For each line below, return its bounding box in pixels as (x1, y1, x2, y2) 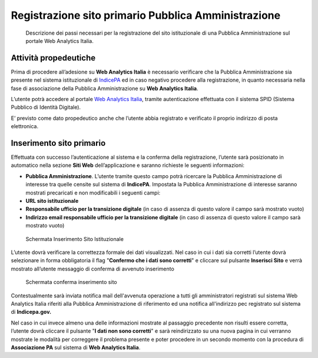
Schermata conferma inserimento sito (25, 279, 117, 286)
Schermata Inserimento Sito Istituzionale (25, 235, 124, 242)
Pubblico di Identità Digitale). (11, 103, 81, 111)
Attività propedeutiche (11, 53, 96, 63)
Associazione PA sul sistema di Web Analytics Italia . (11, 344, 141, 351)
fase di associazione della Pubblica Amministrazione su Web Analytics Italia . (11, 85, 198, 92)
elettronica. (11, 123, 38, 130)
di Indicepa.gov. (11, 309, 52, 316)
